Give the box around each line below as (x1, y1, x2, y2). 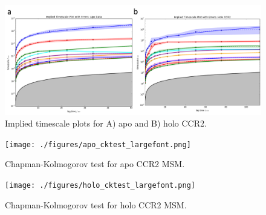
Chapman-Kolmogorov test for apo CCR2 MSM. (5, 157, 185, 170)
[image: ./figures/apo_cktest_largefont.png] (5, 140, 191, 149)
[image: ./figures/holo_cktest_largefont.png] (5, 180, 195, 190)
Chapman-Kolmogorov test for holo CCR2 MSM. (5, 198, 187, 211)
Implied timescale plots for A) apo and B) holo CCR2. (5, 117, 207, 130)
